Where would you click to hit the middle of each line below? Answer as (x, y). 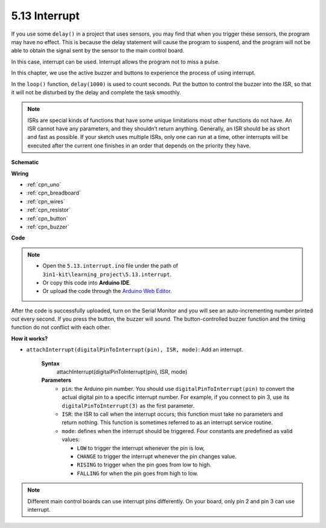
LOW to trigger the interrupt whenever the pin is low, (141, 448)
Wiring (20, 173)
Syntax (50, 363)
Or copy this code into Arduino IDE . (87, 282)
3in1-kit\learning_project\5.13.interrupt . (107, 274)
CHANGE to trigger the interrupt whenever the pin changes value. (157, 456)
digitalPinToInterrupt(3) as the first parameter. (128, 405)
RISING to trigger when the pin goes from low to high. (144, 465)
